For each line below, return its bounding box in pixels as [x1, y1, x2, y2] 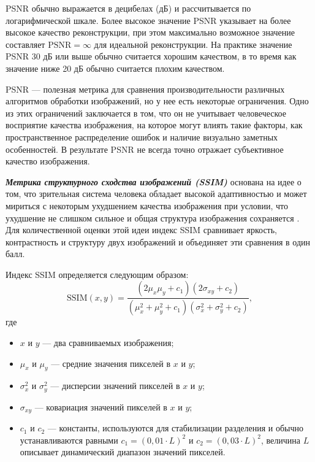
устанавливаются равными [20, 433, 118, 446]
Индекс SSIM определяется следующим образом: [6, 268, 189, 280]
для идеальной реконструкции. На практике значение [94, 37, 292, 50]
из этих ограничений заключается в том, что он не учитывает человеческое [6, 106, 286, 119]
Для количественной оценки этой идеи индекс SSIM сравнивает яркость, [6, 223, 277, 236]
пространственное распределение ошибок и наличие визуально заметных [6, 130, 278, 143]
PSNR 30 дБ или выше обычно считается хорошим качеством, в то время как [6, 50, 297, 63]
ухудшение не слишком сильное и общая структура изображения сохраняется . [6, 211, 300, 224]
